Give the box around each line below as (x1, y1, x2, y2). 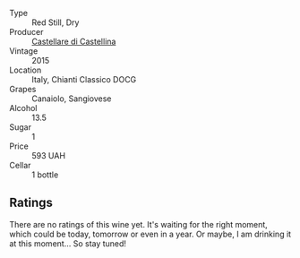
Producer (9, 27, 44, 37)
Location (9, 64, 42, 75)
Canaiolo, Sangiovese (31, 93, 112, 104)
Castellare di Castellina (31, 36, 116, 47)
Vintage (9, 46, 39, 56)
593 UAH (31, 150, 65, 160)
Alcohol (9, 103, 38, 113)
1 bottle (31, 169, 59, 180)
